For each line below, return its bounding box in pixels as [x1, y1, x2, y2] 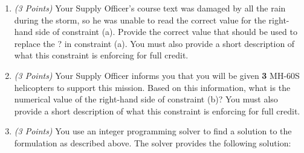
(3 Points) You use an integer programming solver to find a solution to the [14, 125, 292, 137]
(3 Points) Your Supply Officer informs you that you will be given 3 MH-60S [14, 69, 300, 81]
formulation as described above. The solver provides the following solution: [14, 136, 291, 149]
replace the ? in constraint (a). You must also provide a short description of [14, 37, 295, 49]
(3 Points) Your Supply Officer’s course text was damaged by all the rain [14, 2, 286, 14]
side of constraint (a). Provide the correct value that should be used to [35, 25, 297, 38]
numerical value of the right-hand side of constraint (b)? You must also [14, 93, 278, 105]
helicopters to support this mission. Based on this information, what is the [14, 81, 291, 93]
